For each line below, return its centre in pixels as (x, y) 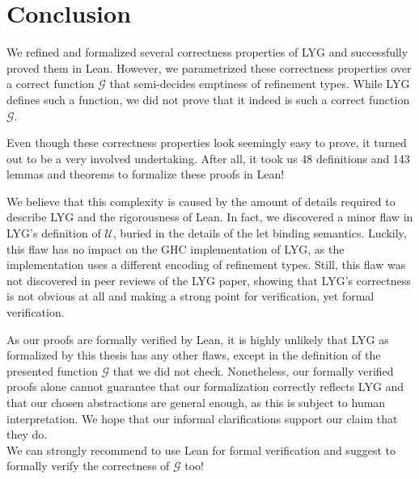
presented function (52, 370)
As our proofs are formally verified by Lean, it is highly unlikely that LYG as (198, 339)
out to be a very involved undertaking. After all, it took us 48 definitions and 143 (208, 158)
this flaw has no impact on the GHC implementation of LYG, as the (176, 248)
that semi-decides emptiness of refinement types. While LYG (260, 84)
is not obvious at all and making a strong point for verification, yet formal (190, 296)
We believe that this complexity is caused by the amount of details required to (201, 201)
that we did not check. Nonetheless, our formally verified (253, 370)
